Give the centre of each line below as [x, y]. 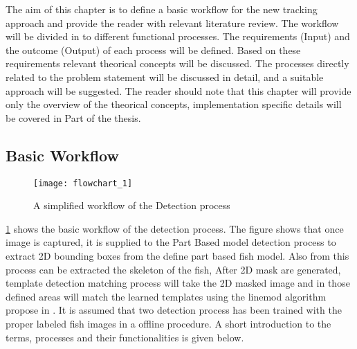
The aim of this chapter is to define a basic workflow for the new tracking [162, 9]
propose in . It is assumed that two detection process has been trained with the [174, 310]
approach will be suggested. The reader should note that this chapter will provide [178, 90]
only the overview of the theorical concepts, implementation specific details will [174, 104]
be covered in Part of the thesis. [73, 117]
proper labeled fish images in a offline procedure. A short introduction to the [168, 323]
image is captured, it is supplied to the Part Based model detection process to [171, 242]
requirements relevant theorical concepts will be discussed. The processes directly [177, 63]
